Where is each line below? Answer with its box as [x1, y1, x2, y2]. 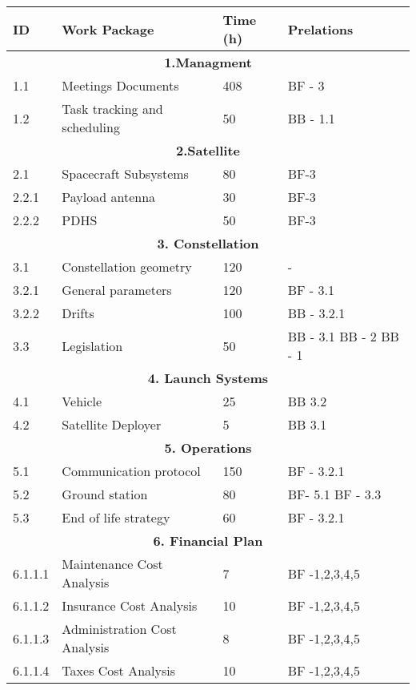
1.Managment [164, 53, 252, 71]
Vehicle [62, 392, 102, 410]
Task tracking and [62, 99, 163, 118]
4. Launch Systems [147, 369, 269, 387]
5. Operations [164, 438, 252, 457]
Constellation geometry [62, 257, 192, 276]
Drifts [62, 304, 94, 322]
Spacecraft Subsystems [62, 164, 189, 183]
